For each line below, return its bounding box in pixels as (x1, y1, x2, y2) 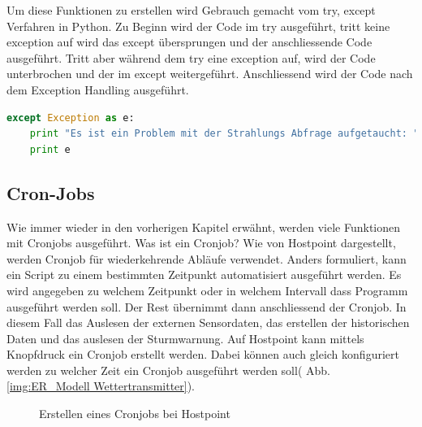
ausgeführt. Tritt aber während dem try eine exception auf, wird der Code (6, 49, 376, 66)
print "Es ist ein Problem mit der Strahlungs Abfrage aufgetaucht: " (29, 128, 420, 140)
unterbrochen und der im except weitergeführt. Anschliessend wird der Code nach (6, 65, 413, 82)
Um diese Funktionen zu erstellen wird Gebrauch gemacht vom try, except (6, 2, 376, 18)
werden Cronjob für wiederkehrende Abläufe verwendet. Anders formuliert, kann (6, 250, 407, 267)
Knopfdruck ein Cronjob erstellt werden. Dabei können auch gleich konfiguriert (6, 346, 399, 363)
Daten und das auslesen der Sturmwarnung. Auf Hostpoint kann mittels (6, 329, 364, 346)
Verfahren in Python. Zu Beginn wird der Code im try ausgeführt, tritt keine (6, 17, 390, 34)
